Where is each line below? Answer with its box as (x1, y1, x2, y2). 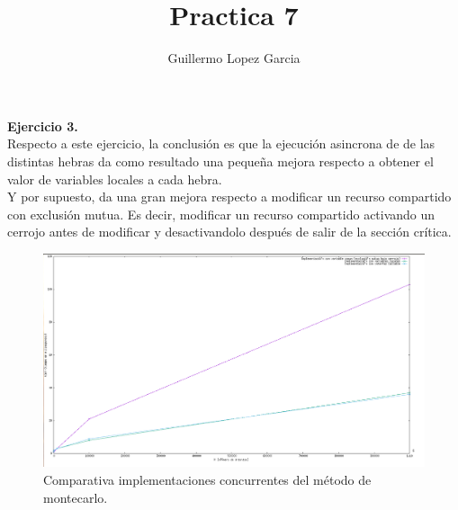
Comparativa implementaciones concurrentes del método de (43, 470, 372, 488)
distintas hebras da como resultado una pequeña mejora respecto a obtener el (7, 151, 434, 170)
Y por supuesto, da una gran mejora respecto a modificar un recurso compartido (7, 187, 452, 206)
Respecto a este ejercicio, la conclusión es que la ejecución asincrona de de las (7, 134, 436, 153)
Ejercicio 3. (7, 116, 78, 135)
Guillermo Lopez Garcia (167, 49, 301, 67)
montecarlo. (43, 488, 108, 506)
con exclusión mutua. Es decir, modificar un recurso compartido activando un (7, 204, 436, 223)
